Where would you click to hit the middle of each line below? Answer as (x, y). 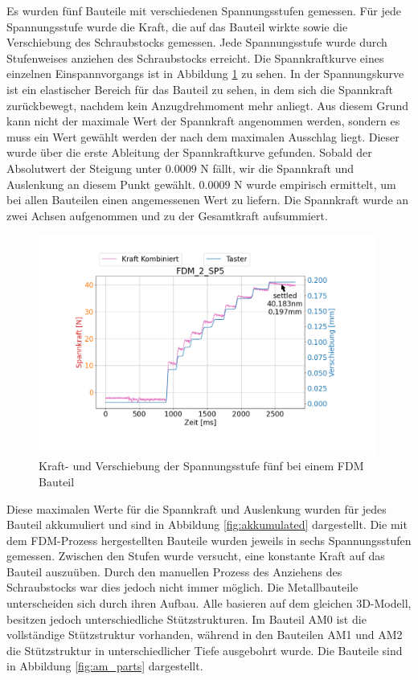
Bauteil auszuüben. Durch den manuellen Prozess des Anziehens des (174, 571)
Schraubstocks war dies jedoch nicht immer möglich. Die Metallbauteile (182, 587)
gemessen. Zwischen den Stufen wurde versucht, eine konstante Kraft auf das (196, 556)
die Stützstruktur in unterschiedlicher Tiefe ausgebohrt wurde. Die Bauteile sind (205, 650)
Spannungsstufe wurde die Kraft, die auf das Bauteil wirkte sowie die (177, 26)
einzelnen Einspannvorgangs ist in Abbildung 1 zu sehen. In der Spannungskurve (205, 74)
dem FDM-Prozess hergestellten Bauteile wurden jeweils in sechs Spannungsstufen (209, 540)
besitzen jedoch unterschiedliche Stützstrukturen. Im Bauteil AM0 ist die (186, 619)
